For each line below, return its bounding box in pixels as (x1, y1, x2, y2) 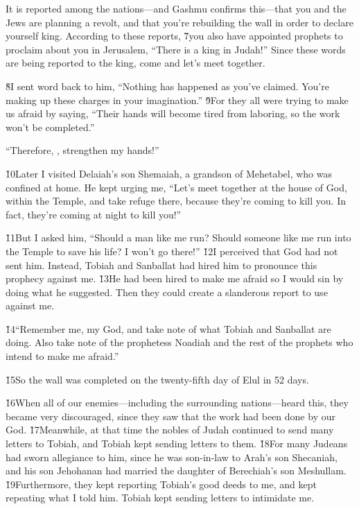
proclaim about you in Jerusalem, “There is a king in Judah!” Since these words (6, 42, 346, 56)
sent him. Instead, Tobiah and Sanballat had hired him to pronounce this (6, 257, 317, 272)
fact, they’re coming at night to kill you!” (6, 207, 182, 221)
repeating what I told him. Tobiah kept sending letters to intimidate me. (6, 490, 315, 505)
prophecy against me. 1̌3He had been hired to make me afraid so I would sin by (6, 271, 344, 286)
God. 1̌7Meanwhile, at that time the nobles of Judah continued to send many (6, 422, 334, 437)
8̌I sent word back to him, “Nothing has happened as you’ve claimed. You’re (6, 78, 329, 93)
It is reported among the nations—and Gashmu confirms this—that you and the (6, 1, 347, 15)
